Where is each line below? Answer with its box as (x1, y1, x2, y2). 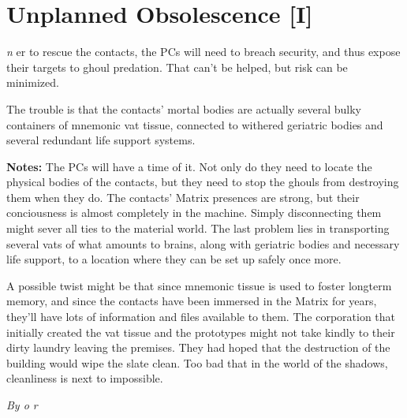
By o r (6, 397, 38, 412)
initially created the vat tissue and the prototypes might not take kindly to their (6, 323, 395, 340)
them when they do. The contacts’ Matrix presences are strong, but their (6, 188, 360, 205)
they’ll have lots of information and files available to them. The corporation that (6, 308, 396, 325)
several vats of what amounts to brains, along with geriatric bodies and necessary (6, 235, 400, 252)
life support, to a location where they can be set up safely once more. (6, 251, 342, 267)
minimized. (6, 74, 59, 91)
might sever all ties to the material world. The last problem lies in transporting (6, 220, 390, 237)
